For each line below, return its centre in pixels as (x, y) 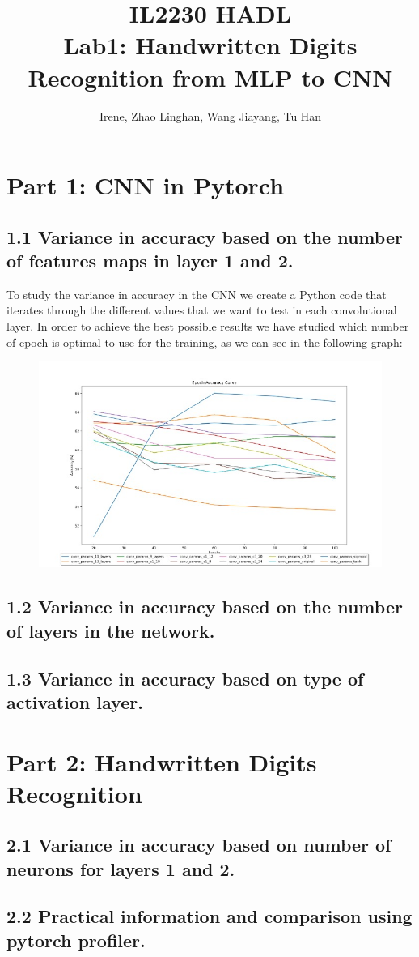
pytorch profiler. (76, 940)
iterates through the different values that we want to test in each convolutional (202, 310)
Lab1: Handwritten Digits (210, 45)
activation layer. (75, 701)
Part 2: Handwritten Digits (162, 761)
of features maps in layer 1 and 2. (150, 261)
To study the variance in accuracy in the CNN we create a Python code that (197, 294)
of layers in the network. (111, 630)
